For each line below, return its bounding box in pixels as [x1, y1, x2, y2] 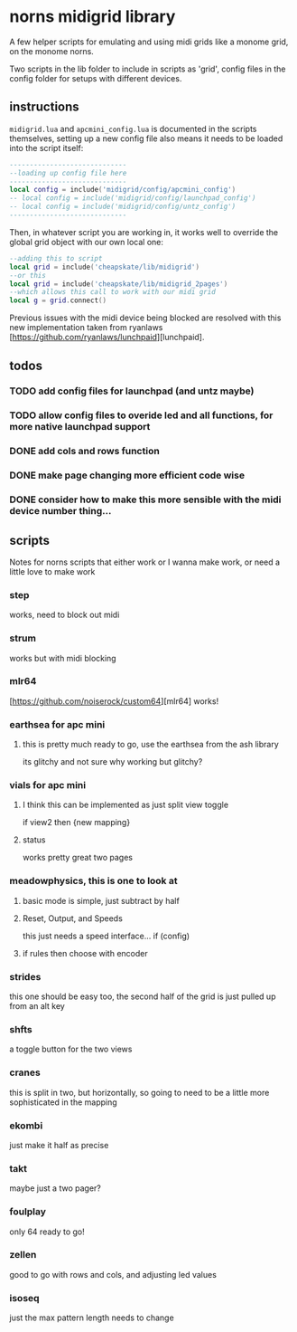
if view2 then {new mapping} [22, 817, 131, 828]
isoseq [9, 1291, 40, 1304]
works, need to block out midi [9, 609, 120, 621]
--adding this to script [9, 253, 103, 263]
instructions [9, 100, 79, 115]
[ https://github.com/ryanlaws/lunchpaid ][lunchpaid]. [9, 332, 205, 343]
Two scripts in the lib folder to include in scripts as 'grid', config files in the [9, 63, 286, 74]
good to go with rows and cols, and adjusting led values [9, 1269, 217, 1280]
